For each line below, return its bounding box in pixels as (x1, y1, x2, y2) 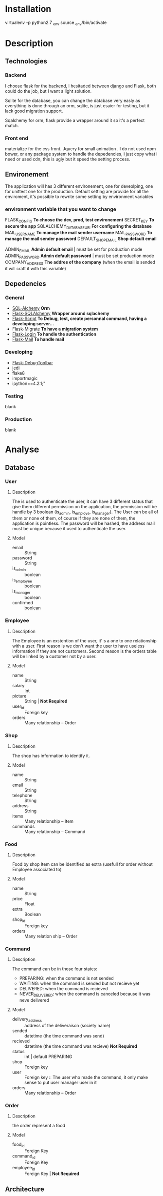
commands (12, 823, 35, 829)
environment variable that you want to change (5, 206, 117, 213)
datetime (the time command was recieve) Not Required (24, 1043, 137, 1049)
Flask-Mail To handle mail (12, 337, 64, 342)
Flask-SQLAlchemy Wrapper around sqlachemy (12, 311, 109, 317)
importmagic (12, 375, 38, 381)
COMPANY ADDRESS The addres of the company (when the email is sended (5, 259, 156, 266)
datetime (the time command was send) (24, 1033, 105, 1038)
